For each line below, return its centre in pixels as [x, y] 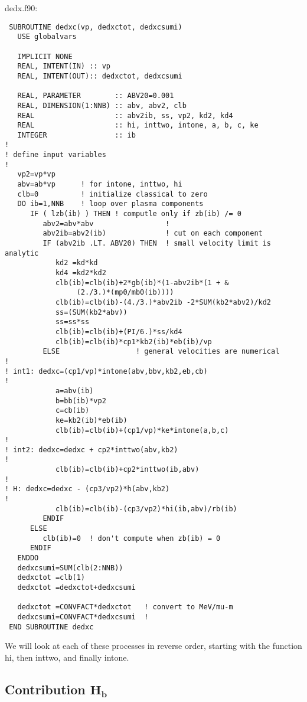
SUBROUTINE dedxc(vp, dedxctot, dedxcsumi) [96, 27]
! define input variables [55, 155]
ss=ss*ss [72, 322]
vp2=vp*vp [36, 174]
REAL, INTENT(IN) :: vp [64, 66]
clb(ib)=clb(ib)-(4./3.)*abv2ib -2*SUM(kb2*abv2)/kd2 [163, 302]
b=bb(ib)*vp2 [81, 401]
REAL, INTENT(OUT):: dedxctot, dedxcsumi [100, 76]
